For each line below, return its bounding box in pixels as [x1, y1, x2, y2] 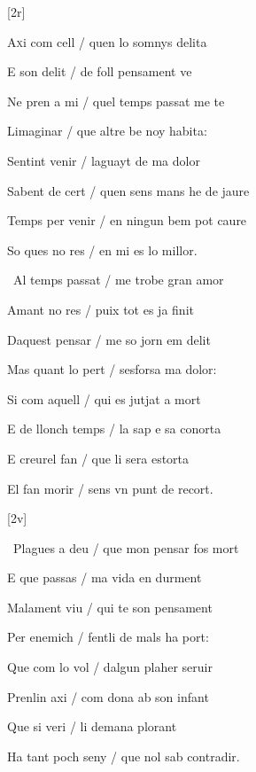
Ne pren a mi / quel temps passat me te [7, 91, 225, 110]
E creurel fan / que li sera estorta [7, 448, 190, 467]
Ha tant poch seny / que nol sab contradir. [7, 746, 240, 765]
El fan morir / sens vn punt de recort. [7, 479, 213, 497]
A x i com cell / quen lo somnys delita [7, 32, 207, 51]
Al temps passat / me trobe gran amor [12, 270, 224, 289]
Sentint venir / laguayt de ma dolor [7, 151, 200, 169]
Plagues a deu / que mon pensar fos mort [12, 538, 239, 557]
